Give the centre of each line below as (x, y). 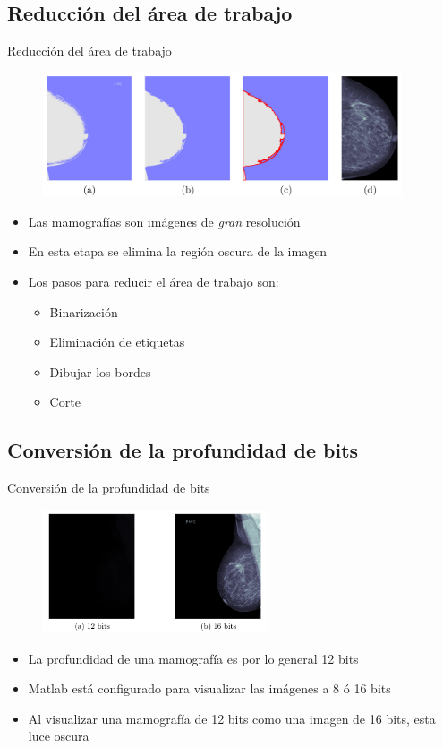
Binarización (84, 311)
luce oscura (59, 736)
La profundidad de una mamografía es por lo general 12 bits (193, 658)
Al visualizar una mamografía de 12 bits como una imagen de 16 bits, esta (232, 718)
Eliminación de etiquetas (117, 342)
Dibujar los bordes (100, 371)
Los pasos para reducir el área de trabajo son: (153, 281)
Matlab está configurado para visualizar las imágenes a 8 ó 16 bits (209, 688)
